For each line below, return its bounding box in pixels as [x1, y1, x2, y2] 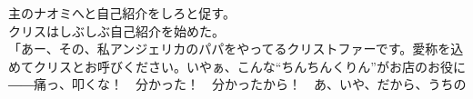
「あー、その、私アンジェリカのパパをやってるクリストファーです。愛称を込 [8, 39, 464, 58]
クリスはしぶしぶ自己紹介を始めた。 [8, 21, 225, 40]
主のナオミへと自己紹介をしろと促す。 [8, 4, 236, 22]
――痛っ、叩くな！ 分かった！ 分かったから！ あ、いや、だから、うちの [8, 74, 467, 94]
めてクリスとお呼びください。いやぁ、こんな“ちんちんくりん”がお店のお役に [8, 56, 466, 75]
